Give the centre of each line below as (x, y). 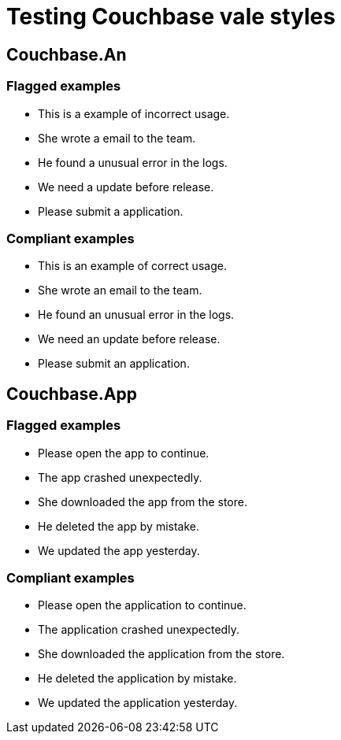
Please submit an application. (114, 364)
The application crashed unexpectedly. (139, 630)
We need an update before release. (129, 339)
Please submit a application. (111, 211)
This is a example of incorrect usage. (134, 113)
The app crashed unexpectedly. (120, 477)
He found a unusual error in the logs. (133, 162)
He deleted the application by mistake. (137, 679)
